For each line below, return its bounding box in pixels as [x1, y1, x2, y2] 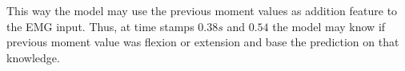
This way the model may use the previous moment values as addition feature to [6, 2, 398, 18]
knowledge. [6, 49, 60, 65]
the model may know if [272, 18, 386, 34]
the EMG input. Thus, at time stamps [6, 18, 194, 34]
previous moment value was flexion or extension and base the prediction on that [6, 34, 399, 50]
